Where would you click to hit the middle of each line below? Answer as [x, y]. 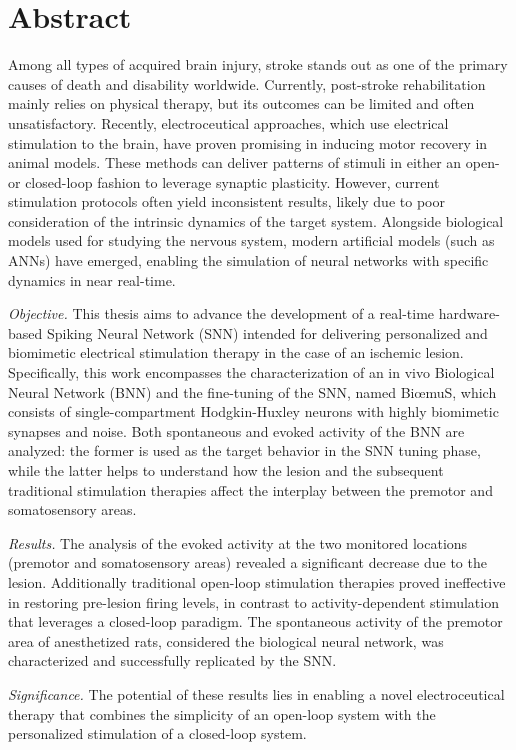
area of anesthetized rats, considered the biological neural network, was [226, 640]
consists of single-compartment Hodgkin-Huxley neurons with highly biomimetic [253, 411]
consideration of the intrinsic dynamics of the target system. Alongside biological [256, 220]
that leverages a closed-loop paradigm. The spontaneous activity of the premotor [255, 621]
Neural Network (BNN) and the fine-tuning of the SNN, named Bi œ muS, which [252, 391]
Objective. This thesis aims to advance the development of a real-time [221, 313]
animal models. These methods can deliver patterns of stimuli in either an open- [254, 162]
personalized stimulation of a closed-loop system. [157, 733]
